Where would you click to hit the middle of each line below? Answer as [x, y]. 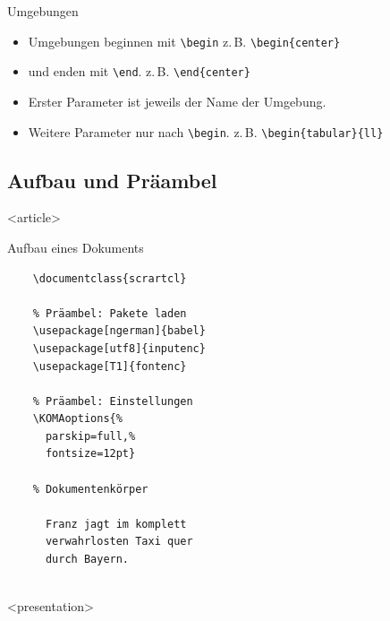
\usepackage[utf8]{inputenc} [119, 348]
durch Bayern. [87, 560]
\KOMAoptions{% [77, 419]
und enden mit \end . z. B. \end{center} [139, 71]
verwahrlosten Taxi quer [119, 542]
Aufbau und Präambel [112, 180]
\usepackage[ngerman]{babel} [119, 331]
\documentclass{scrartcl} [110, 278]
